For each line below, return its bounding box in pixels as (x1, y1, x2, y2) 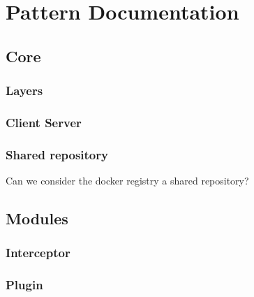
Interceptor (6, 244, 70, 261)
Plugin (6, 276, 43, 294)
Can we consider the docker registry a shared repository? (6, 173, 249, 188)
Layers (6, 82, 43, 99)
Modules (6, 208, 68, 229)
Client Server (6, 113, 82, 131)
